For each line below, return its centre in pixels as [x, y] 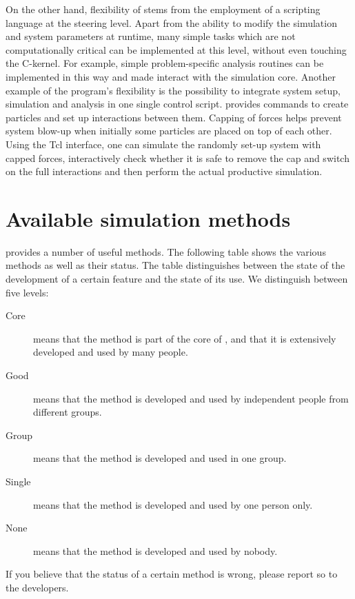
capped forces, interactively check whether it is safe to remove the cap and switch [177, 158]
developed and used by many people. [111, 352]
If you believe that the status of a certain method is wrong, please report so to [172, 574]
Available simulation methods [148, 218]
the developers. [37, 587]
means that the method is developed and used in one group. [160, 458]
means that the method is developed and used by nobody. [155, 550]
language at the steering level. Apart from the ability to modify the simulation [171, 22]
